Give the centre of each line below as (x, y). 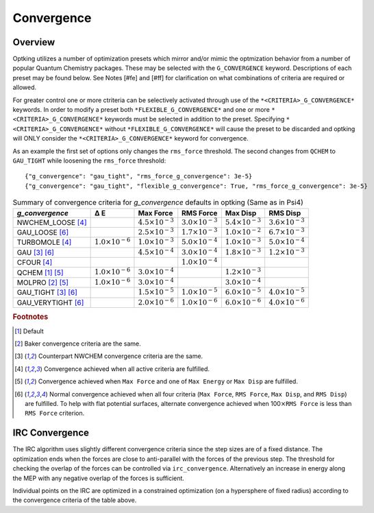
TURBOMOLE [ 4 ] (44, 242)
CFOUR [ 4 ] (35, 263)
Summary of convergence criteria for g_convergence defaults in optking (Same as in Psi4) (158, 202)
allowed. (25, 87)
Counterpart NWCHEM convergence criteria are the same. (121, 356)
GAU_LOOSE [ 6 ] (43, 232)
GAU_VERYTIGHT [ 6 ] (50, 302)
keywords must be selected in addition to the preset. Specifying (195, 119)
